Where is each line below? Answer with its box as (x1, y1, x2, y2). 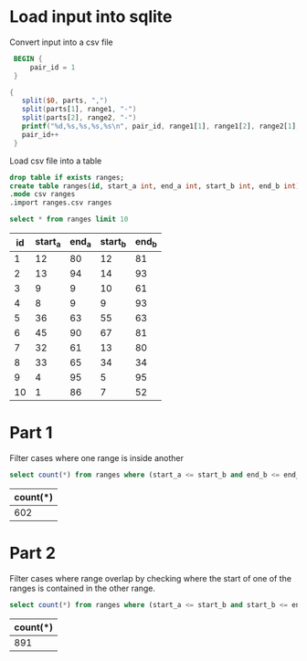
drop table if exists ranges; (9, 173, 125, 182)
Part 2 (9, 543, 57, 563)
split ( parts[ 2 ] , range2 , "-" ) (21, 113, 137, 122)
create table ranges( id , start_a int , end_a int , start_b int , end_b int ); (9, 181, 304, 191)
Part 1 (9, 423, 53, 444)
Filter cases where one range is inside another (9, 453, 185, 464)
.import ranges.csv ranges (9, 198, 112, 207)
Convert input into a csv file (9, 37, 114, 47)
